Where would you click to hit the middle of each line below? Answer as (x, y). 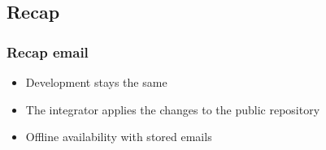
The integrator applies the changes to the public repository (173, 109)
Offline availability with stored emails (119, 137)
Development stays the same (96, 82)
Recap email (48, 51)
